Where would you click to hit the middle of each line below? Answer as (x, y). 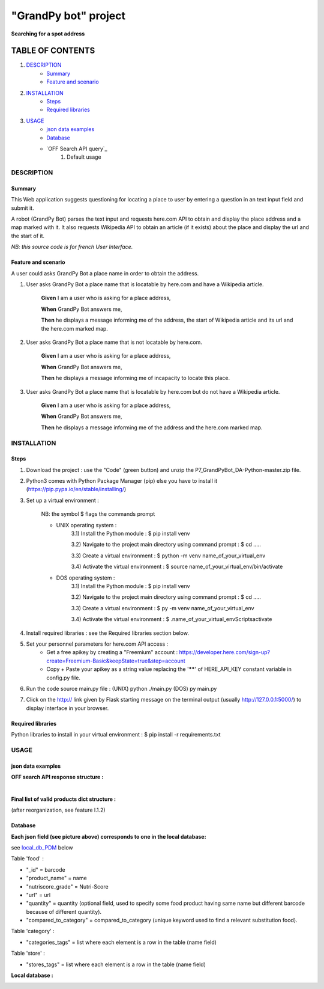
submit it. (22, 208)
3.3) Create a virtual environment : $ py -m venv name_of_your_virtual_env (163, 608)
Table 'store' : (28, 954)
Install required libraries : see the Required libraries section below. (107, 633)
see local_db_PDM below (42, 847)
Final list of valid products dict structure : (64, 799)
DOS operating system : (85, 578)
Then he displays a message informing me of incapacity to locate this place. (136, 378)
